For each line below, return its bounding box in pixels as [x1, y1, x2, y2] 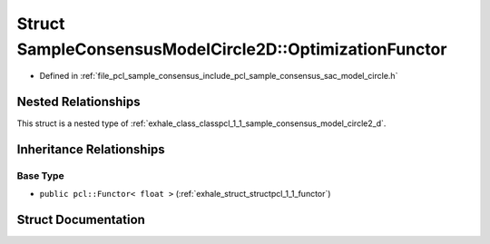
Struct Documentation [16, 212, 145, 228]
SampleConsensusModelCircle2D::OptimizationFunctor [16, 39, 447, 59]
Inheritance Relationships [16, 142, 165, 158]
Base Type [16, 170, 64, 182]
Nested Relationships [16, 94, 141, 110]
